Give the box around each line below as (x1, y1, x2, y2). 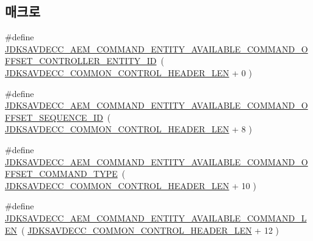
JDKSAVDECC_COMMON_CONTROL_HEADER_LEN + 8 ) (5, 123, 252, 135)
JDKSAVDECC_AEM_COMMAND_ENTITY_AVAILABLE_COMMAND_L (5, 211, 307, 224)
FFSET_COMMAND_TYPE (5, 167, 118, 180)
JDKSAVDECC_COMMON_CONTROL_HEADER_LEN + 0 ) (5, 66, 252, 79)
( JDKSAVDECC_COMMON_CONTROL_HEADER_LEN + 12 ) (21, 223, 279, 236)
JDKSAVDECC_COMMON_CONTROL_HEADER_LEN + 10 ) (5, 179, 256, 192)
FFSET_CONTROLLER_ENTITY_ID (5, 54, 157, 67)
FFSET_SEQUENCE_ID (5, 110, 103, 123)
